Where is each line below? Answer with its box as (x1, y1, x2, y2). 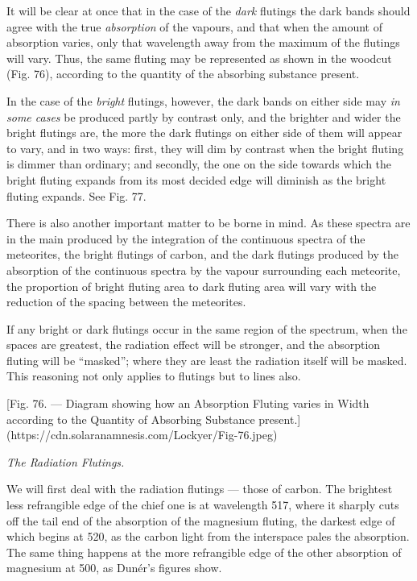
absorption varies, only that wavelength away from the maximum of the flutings (6, 34, 400, 51)
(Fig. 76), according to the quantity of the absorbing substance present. (6, 65, 360, 82)
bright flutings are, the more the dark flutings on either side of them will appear (6, 124, 403, 141)
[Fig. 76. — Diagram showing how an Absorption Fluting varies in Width (6, 395, 370, 412)
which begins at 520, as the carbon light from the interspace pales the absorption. (6, 528, 410, 545)
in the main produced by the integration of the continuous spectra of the (6, 230, 365, 247)
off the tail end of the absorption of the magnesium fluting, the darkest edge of (6, 512, 395, 529)
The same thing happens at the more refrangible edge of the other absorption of (6, 543, 402, 560)
